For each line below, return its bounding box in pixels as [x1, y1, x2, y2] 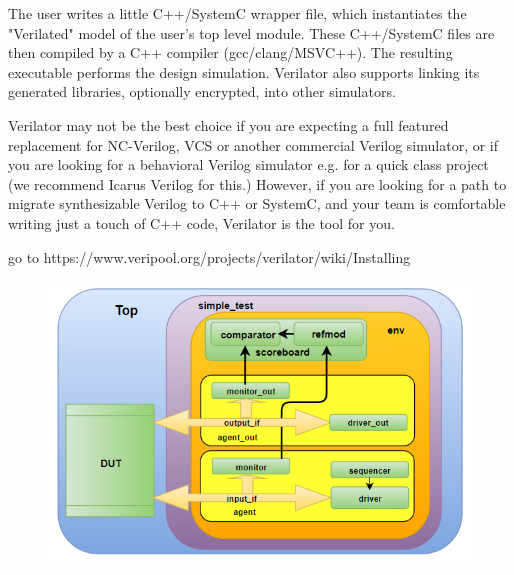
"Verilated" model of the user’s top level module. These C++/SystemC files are [8, 22, 495, 43]
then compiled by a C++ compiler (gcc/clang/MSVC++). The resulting [8, 42, 453, 63]
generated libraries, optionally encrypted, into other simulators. [8, 81, 396, 102]
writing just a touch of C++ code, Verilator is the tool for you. [8, 212, 395, 233]
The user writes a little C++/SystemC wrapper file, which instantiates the [8, 3, 467, 23]
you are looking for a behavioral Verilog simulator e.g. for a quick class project [8, 154, 489, 175]
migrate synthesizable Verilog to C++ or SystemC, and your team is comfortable [8, 193, 506, 214]
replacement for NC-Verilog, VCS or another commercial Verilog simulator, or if [8, 134, 499, 155]
